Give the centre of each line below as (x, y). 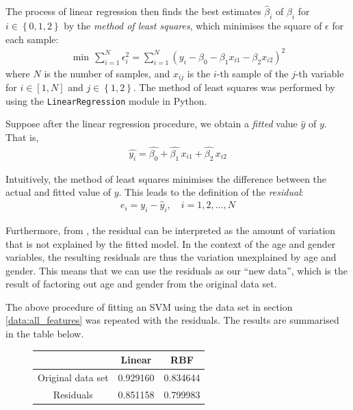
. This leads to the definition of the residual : (211, 192)
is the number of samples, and (107, 73)
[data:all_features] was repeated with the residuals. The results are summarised (172, 320)
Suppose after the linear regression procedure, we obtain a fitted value (152, 124)
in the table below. (45, 334)
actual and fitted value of (58, 192)
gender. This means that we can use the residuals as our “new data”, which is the (176, 270)
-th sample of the (252, 73)
